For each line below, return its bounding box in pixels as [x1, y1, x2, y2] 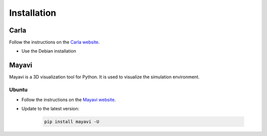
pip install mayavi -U [44, 119, 99, 124]
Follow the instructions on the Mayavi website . [21, 97, 116, 102]
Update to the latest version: [21, 105, 79, 111]
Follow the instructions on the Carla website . [9, 39, 100, 45]
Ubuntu [9, 86, 28, 93]
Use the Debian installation [21, 48, 77, 54]
